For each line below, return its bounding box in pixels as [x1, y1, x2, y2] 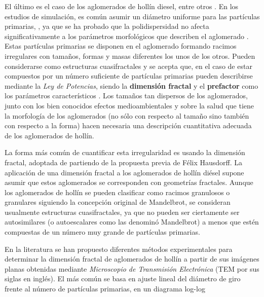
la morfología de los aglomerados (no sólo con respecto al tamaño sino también [5, 110, 249, 121]
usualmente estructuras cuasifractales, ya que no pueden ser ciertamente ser [5, 206, 240, 217]
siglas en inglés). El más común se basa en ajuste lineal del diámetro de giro [5, 273, 241, 284]
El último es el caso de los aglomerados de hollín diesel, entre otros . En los [5, 1, 239, 11]
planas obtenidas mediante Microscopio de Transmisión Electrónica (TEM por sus [5, 263, 259, 274]
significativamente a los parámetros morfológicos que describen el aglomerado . [5, 30, 249, 41]
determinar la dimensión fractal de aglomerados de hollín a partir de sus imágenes [5, 253, 259, 264]
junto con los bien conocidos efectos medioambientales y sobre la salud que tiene [5, 100, 254, 110]
